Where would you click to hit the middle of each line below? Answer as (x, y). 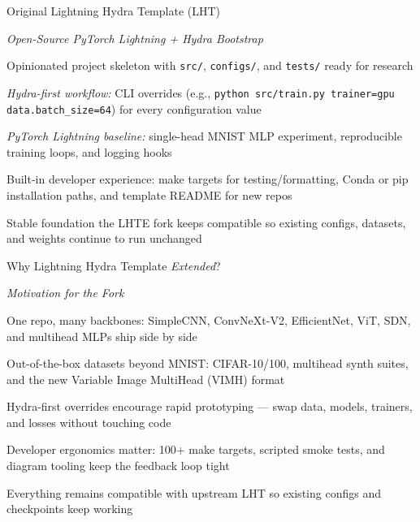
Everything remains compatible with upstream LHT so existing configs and (194, 492)
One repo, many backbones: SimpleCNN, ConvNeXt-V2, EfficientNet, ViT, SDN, (209, 319)
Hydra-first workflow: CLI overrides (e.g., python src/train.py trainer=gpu (201, 92)
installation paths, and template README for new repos (149, 194)
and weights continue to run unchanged (104, 238)
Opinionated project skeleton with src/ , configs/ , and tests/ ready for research (210, 65)
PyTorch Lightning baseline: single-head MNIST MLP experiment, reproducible (204, 136)
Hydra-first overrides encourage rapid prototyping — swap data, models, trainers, (210, 406)
